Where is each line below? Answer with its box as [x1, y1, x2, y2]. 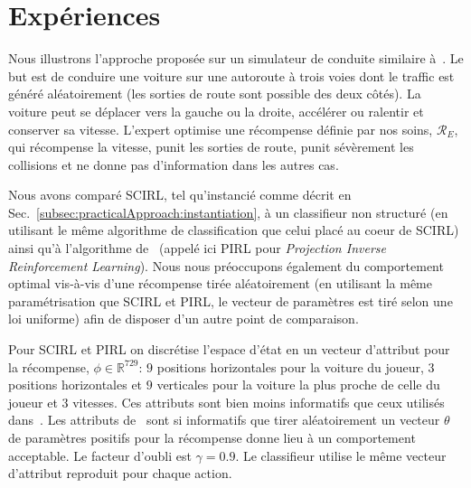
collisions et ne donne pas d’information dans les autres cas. [8, 155, 339, 174]
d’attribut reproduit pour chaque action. [8, 464, 232, 483]
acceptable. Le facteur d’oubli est [8, 446, 192, 465]
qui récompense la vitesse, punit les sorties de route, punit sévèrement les [8, 137, 414, 156]
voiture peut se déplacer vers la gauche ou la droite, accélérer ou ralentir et [8, 101, 424, 120]
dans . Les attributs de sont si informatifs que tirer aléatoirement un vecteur [8, 410, 440, 429]
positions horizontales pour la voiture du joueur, [156, 357, 424, 376]
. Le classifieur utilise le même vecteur [235, 446, 447, 465]
